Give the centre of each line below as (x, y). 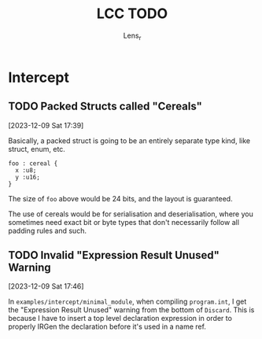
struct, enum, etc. (37, 149)
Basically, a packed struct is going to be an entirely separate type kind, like (129, 140)
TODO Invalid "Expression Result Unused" (114, 255)
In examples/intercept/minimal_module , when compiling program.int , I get (127, 302)
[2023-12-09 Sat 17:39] (46, 125)
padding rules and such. (47, 230)
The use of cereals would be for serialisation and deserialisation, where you (131, 214)
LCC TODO (132, 14)
